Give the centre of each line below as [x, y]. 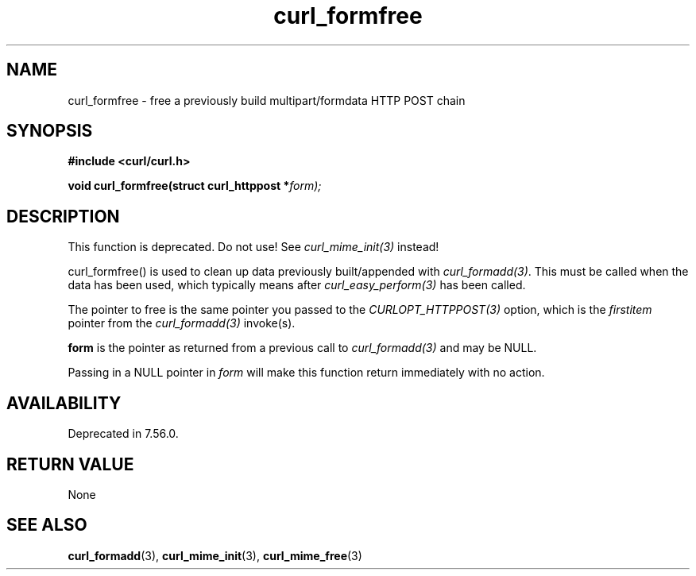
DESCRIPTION [63, 216]
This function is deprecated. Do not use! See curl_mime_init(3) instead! [253, 247]
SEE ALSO [47, 525]
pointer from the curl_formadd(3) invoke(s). [182, 323]
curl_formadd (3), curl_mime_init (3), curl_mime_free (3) [215, 555]
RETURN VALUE [70, 464]
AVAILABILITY [64, 403]
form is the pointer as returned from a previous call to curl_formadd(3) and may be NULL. [302, 348]
